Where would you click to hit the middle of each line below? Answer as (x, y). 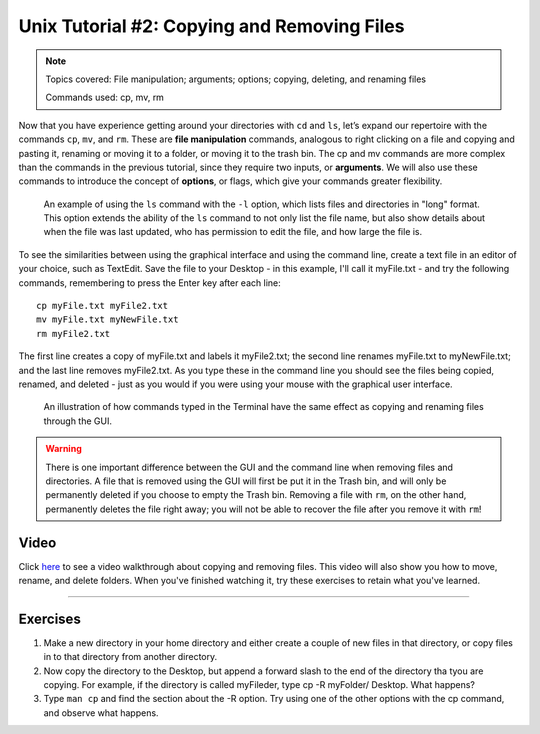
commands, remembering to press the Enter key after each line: (149, 282)
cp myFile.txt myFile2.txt (102, 306)
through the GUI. (77, 421)
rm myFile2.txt (73, 333)
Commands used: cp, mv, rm (105, 97)
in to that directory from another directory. (130, 657)
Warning (63, 449)
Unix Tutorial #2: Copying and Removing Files (211, 26)
